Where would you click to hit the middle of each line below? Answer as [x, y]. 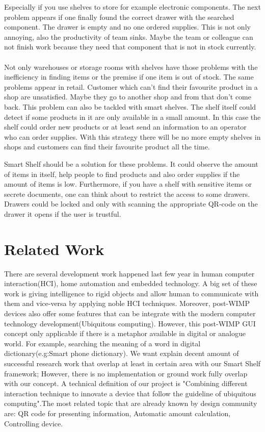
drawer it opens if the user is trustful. [63, 213]
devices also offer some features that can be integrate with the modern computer [130, 313]
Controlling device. [34, 423]
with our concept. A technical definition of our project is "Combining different [126, 383]
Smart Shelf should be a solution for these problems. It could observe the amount [131, 163]
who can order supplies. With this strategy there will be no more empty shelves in [132, 136]
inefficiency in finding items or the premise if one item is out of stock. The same [129, 77]
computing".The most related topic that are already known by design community [131, 403]
